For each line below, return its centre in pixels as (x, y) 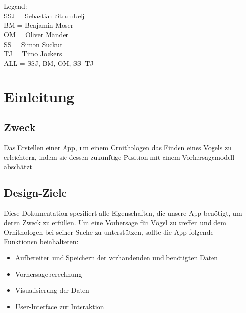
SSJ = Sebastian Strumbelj (44, 15)
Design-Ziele (35, 193)
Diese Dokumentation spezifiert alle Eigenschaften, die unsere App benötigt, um (123, 212)
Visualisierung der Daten (52, 290)
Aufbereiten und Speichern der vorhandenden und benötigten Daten (117, 258)
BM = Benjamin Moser (39, 25)
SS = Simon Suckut (33, 44)
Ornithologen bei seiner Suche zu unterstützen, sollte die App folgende (109, 232)
